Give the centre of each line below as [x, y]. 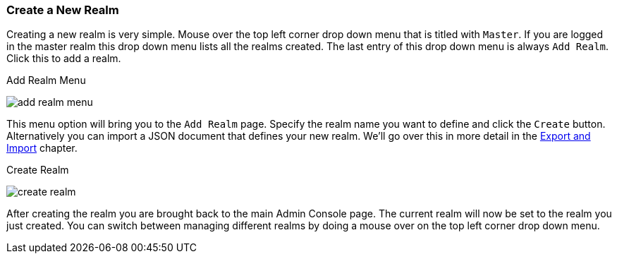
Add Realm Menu [46, 80]
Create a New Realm [63, 10]
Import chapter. [42, 148]
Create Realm [38, 170]
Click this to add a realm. [64, 59]
